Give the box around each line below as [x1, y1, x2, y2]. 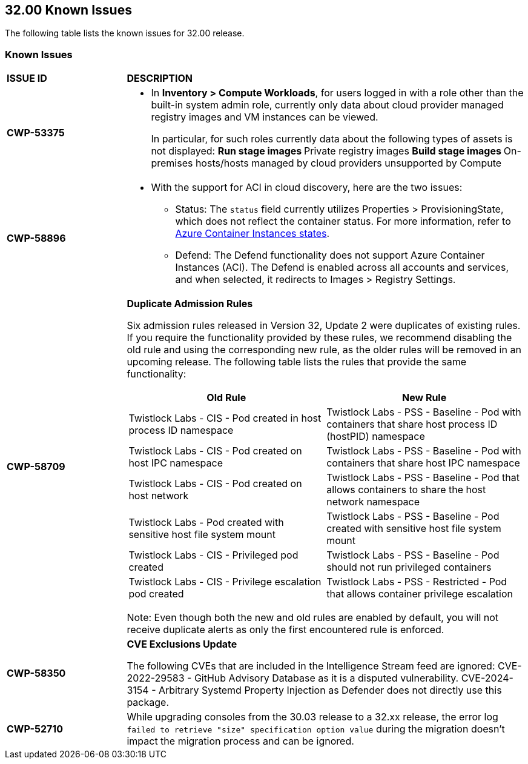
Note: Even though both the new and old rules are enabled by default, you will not [127, 611, 499, 624]
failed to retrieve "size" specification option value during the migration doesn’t [127, 723, 505, 736]
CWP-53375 [7, 127, 65, 139]
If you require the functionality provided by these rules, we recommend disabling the [127, 331, 512, 344]
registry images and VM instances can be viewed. [151, 111, 378, 124]
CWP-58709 [7, 460, 65, 473]
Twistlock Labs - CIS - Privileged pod [128, 549, 299, 562]
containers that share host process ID [326, 418, 498, 431]
